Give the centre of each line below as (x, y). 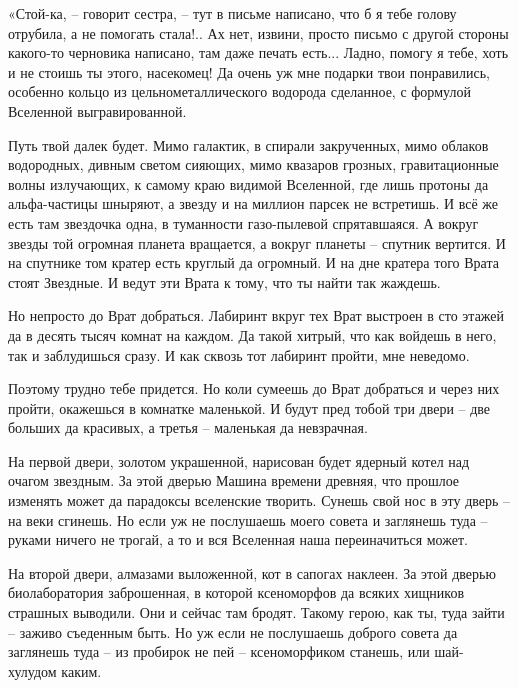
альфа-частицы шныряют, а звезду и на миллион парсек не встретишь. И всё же (253, 203)
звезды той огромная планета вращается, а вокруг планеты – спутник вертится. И (257, 242)
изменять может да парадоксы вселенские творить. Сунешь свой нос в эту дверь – (259, 500)
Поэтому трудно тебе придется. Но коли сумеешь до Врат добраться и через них (254, 388)
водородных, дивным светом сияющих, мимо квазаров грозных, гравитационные (253, 164)
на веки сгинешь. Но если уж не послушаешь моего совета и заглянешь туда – (248, 519)
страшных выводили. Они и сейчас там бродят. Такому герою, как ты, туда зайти (256, 612)
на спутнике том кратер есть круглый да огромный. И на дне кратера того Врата (253, 262)
